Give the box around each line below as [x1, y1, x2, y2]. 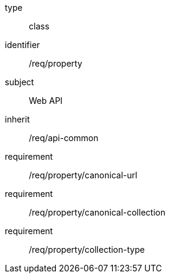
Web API [29, 95, 63, 106]
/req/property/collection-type [29, 244, 145, 255]
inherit [5, 114, 30, 124]
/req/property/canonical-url [29, 170, 138, 180]
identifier [5, 40, 40, 50]
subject [5, 77, 34, 87]
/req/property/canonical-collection [29, 207, 166, 217]
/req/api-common [29, 133, 99, 143]
